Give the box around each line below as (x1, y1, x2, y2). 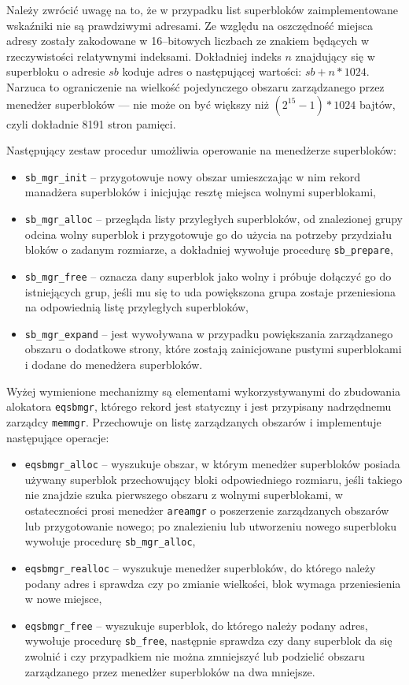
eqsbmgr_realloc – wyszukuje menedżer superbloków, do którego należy (24, 559, 376, 575)
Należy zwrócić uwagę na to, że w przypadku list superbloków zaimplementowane (6, 2, 398, 17)
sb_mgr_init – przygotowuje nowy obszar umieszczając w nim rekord (24, 168, 361, 184)
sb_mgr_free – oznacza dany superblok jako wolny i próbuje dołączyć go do (24, 267, 392, 284)
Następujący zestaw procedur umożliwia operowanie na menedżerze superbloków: (6, 142, 396, 158)
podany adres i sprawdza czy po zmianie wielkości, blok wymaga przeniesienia (24, 575, 401, 591)
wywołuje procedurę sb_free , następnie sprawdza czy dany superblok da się (24, 632, 392, 649)
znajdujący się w (295, 47, 375, 64)
